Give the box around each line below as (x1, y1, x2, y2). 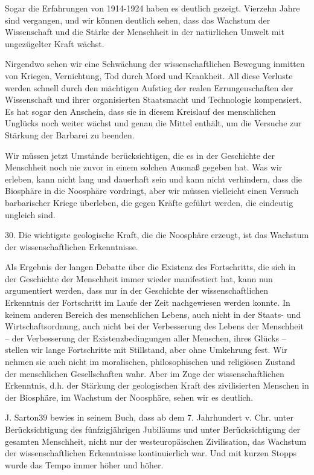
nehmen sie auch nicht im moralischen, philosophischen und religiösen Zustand (5, 355, 295, 368)
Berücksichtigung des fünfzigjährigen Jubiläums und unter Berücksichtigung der (5, 423, 301, 435)
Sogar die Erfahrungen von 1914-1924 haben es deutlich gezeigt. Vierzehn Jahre (5, 2, 300, 14)
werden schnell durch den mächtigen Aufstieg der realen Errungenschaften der (5, 81, 293, 94)
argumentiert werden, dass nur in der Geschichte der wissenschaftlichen (5, 284, 268, 297)
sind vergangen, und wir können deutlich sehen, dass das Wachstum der (5, 13, 271, 26)
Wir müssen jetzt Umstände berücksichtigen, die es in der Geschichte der (5, 149, 275, 161)
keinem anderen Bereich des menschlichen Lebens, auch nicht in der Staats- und (5, 308, 301, 320)
